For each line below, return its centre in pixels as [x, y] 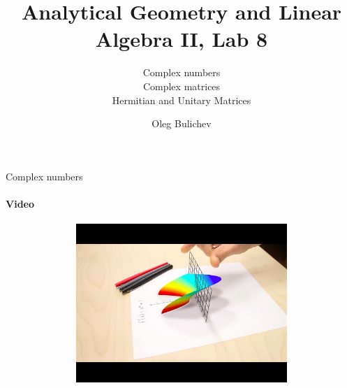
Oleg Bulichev [182, 123]
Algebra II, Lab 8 [182, 39]
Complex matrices [182, 86]
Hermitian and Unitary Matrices [182, 100]
